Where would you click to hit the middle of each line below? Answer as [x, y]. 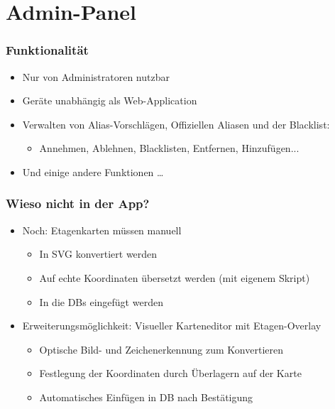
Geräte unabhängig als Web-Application [110, 100]
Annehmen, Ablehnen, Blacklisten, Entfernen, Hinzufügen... [169, 148]
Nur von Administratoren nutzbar [96, 76]
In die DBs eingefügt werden [101, 301]
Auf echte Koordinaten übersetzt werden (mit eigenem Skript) [175, 277]
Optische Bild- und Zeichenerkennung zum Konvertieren [161, 349]
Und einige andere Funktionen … [93, 171]
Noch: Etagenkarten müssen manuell [102, 230]
